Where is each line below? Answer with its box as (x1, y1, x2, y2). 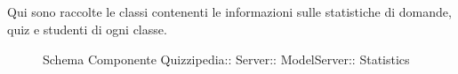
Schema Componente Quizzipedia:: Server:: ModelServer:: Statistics (43, 49, 410, 68)
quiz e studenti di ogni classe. (7, 19, 167, 38)
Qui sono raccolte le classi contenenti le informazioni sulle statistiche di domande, (7, 3, 452, 21)
